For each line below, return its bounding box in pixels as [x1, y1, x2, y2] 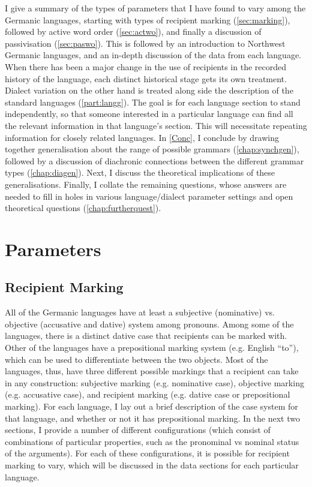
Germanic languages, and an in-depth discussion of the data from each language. [5, 49, 302, 61]
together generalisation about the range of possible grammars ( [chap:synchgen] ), [5, 143, 299, 155]
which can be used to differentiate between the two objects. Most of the [5, 353, 268, 365]
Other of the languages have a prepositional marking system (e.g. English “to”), [5, 341, 299, 354]
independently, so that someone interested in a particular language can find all [5, 107, 293, 120]
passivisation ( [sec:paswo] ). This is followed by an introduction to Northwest [5, 37, 286, 49]
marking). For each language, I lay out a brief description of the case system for [5, 400, 298, 413]
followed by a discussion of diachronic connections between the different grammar [5, 154, 304, 167]
